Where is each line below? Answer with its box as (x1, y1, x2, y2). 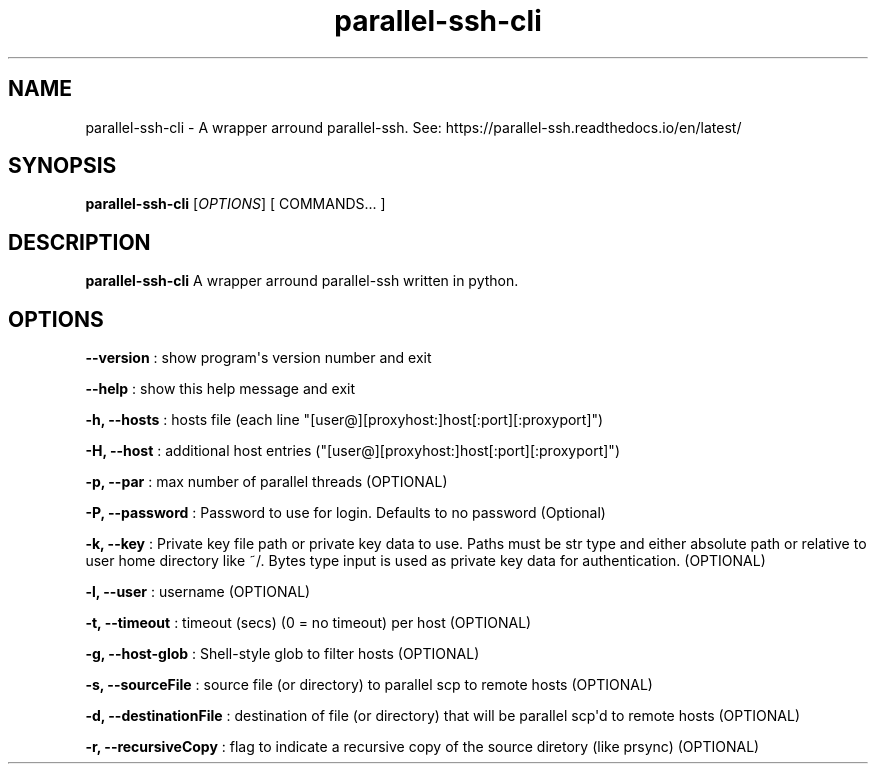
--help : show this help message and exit (85, 380, 356, 398)
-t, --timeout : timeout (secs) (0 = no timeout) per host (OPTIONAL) (85, 614, 532, 632)
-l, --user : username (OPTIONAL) (85, 583, 311, 601)
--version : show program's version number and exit (85, 349, 432, 367)
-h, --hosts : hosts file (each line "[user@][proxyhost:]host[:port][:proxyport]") (85, 411, 604, 429)
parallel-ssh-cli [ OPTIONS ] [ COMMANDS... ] (85, 195, 386, 213)
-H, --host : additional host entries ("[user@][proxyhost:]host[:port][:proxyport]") (85, 442, 620, 460)
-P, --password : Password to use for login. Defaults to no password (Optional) (85, 504, 606, 522)
